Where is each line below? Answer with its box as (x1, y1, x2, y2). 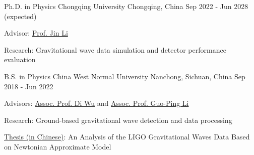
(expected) (4, 11, 37, 21)
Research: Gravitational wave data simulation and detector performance (4, 44, 226, 55)
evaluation (4, 54, 36, 65)
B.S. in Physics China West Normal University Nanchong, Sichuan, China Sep (4, 71, 245, 81)
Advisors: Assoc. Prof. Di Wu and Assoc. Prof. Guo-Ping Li (4, 98, 189, 108)
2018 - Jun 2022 (4, 81, 53, 91)
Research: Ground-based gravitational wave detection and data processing (4, 114, 232, 125)
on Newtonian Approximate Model (4, 141, 111, 151)
